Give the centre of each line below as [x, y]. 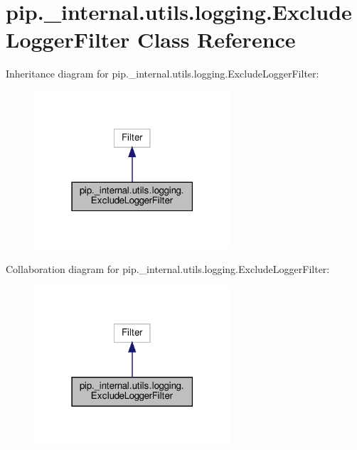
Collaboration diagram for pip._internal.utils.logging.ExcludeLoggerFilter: [168, 268]
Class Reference [217, 39]
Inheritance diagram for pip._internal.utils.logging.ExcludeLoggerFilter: [162, 74]
